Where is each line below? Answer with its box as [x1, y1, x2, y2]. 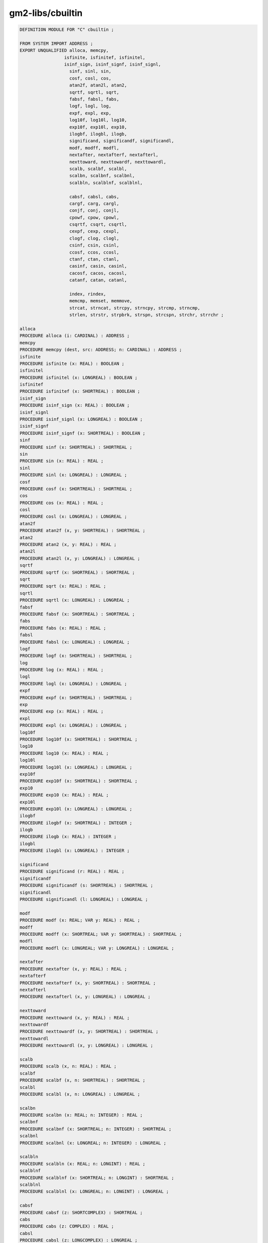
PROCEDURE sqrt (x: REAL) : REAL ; [19, 583, 106, 589]
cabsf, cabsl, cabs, [69, 194, 119, 199]
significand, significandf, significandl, [69, 138, 174, 144]
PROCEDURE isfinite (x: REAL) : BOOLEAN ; [19, 360, 125, 366]
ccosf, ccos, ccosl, [69, 249, 119, 255]
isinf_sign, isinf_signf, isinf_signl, [64, 62, 161, 67]
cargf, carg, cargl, [69, 200, 119, 206]
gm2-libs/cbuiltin [9, 7, 83, 18]
